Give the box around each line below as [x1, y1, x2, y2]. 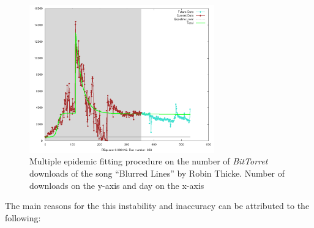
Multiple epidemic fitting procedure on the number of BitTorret [29, 155, 268, 167]
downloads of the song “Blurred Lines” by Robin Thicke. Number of [29, 167, 285, 180]
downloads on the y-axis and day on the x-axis [29, 178, 204, 191]
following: [5, 211, 41, 224]
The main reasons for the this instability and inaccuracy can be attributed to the [5, 199, 310, 212]
